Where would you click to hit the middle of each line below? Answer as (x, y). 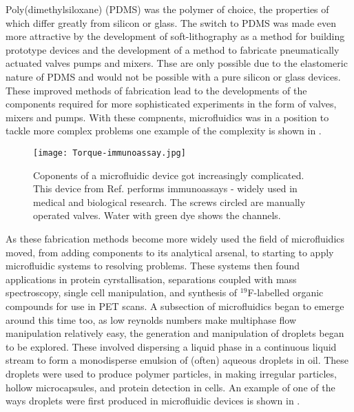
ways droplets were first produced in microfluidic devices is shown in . (153, 401)
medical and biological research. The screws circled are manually (169, 202)
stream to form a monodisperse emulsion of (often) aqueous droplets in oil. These (177, 360)
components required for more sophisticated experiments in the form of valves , (171, 104)
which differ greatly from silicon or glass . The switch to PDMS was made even (171, 22)
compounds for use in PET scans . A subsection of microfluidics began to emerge (175, 306)
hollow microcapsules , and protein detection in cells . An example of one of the (170, 387)
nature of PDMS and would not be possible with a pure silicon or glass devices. (173, 76)
